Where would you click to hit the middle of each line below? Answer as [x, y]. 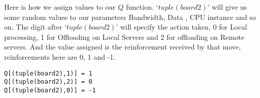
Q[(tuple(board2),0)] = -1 [50, 90]
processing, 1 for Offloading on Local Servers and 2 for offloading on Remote [124, 36]
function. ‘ [142, 7]
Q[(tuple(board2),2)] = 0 [48, 82]
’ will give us [227, 7]
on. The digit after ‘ [35, 27]
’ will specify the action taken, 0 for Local [181, 27]
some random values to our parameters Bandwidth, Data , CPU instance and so [130, 17]
